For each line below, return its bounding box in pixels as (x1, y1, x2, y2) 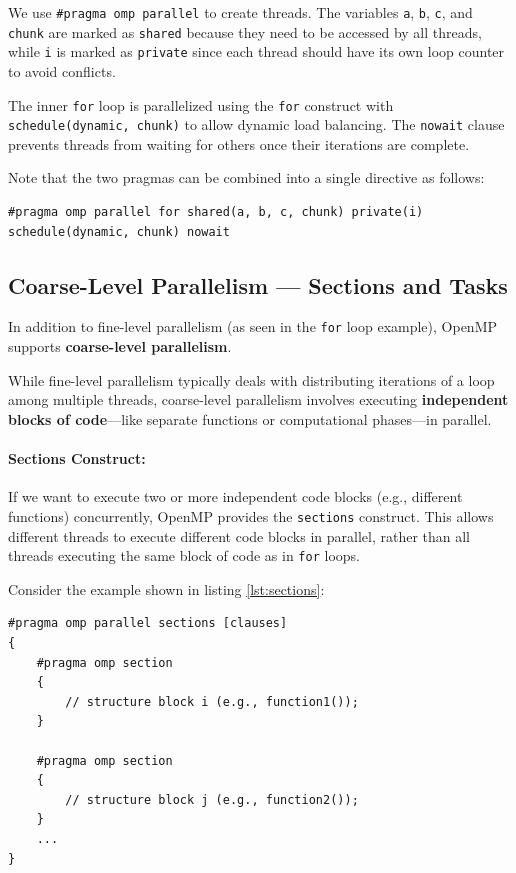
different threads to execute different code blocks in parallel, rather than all (8, 525, 470, 546)
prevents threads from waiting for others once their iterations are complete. (8, 133, 470, 154)
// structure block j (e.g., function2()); (65, 792, 359, 807)
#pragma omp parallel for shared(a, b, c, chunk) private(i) (8, 205, 424, 220)
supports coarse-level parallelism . (8, 336, 232, 357)
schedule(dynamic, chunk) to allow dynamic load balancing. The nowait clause (8, 114, 505, 135)
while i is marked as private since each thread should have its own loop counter (8, 41, 505, 62)
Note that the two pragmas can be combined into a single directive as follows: (8, 167, 485, 188)
